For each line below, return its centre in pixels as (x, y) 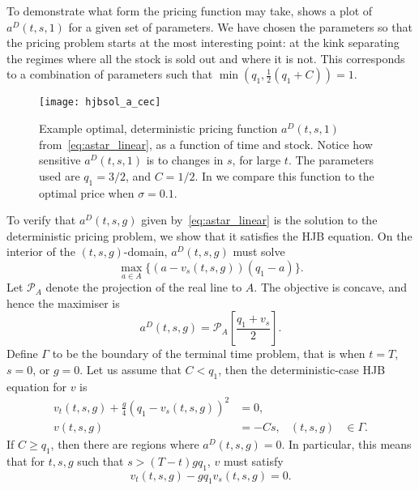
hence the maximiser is (63, 303)
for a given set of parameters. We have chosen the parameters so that (240, 26)
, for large (257, 160)
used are (60, 175)
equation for (36, 386)
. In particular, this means (346, 443)
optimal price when (87, 192)
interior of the (41, 251)
